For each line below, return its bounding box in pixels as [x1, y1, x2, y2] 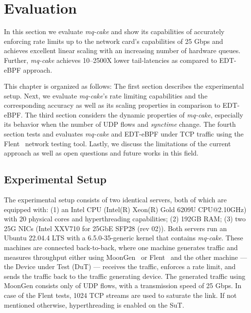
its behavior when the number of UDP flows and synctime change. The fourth [4, 119, 236, 129]
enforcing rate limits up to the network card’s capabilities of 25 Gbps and [4, 36, 223, 46]
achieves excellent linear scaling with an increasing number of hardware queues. [4, 45, 241, 56]
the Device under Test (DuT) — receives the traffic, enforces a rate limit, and [4, 261, 236, 272]
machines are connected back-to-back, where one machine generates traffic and [4, 242, 238, 253]
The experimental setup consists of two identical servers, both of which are [4, 195, 227, 205]
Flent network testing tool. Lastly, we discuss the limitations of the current [4, 138, 231, 148]
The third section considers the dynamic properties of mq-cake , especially [25, 109, 243, 119]
